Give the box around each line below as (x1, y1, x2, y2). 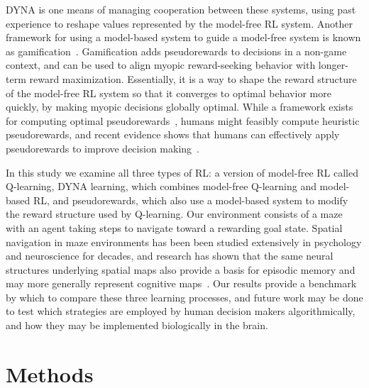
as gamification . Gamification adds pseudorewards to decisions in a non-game (6, 43, 347, 58)
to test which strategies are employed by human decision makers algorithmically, (6, 304, 356, 318)
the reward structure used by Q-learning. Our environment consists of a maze (6, 206, 343, 221)
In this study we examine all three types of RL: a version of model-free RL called (6, 165, 358, 179)
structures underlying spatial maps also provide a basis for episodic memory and (6, 262, 356, 277)
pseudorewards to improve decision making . (6, 140, 199, 155)
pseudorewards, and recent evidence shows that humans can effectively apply (6, 127, 340, 142)
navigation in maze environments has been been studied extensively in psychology (6, 234, 362, 249)
